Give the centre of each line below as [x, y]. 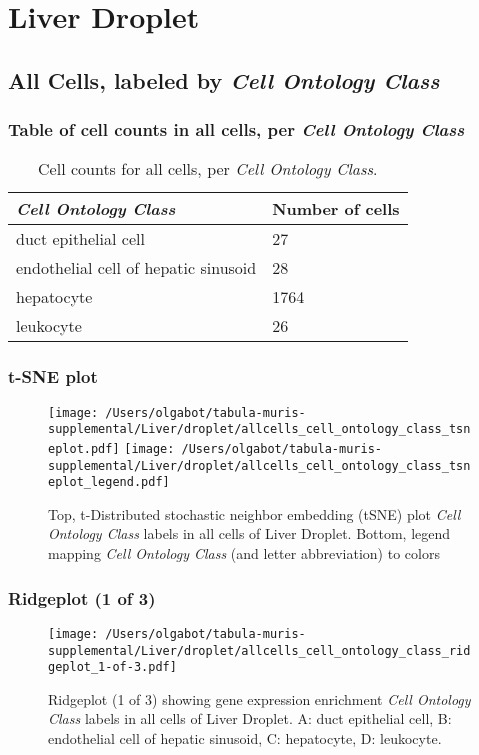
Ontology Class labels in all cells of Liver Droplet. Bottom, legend [249, 533]
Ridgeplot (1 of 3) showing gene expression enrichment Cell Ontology [259, 698]
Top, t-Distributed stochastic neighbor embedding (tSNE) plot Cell [254, 513]
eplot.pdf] [84, 448]
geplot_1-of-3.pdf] [112, 667]
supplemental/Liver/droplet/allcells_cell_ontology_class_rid [259, 650]
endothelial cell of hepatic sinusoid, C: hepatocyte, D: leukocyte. [245, 738]
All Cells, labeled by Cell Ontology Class [224, 79]
